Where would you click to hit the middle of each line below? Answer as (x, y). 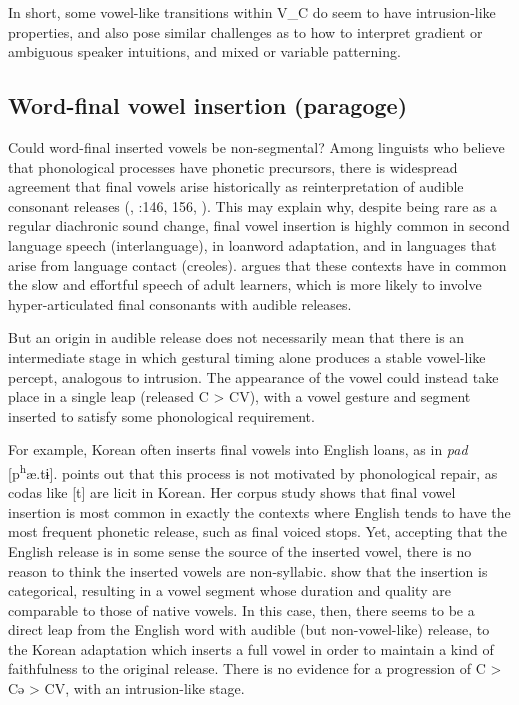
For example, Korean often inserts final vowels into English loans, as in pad (238, 449)
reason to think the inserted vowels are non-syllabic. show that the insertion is (248, 570)
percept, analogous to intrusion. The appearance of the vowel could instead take (253, 376)
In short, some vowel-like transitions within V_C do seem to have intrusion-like (252, 12)
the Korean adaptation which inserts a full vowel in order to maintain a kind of (251, 648)
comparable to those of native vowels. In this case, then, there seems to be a (241, 609)
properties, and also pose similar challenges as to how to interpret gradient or (245, 31)
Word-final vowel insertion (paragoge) (208, 105)
